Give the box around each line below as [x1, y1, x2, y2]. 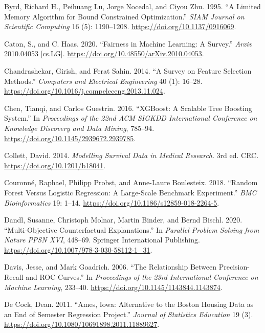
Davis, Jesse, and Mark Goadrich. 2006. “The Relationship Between [4, 261, 217, 272]
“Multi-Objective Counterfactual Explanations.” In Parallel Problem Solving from [4, 224, 259, 235]
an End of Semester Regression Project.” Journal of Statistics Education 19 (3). [4, 308, 253, 319]
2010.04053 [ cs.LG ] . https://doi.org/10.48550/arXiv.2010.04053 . [4, 48, 204, 59]
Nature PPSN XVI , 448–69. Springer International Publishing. [4, 234, 200, 245]
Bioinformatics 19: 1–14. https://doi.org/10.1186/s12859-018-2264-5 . [4, 197, 219, 208]
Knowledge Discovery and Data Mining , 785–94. [4, 122, 154, 133]
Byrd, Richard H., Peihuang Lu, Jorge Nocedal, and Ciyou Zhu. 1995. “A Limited [4, 1, 261, 11]
